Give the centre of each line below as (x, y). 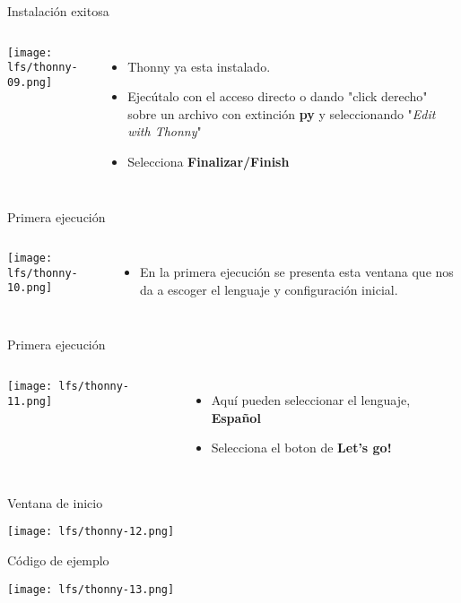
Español (236, 417)
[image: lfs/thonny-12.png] (91, 532)
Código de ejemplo (58, 560)
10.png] (30, 288)
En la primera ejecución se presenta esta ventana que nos (297, 272)
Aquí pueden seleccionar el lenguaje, (311, 399)
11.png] (30, 401)
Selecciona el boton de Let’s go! (301, 448)
